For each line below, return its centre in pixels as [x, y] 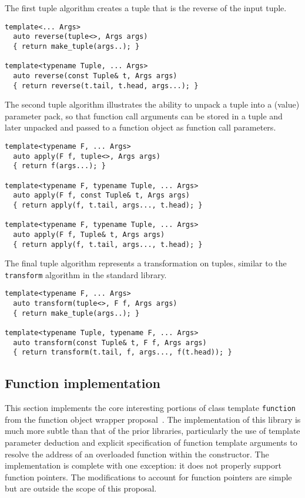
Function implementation [83, 383]
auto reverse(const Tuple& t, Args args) [95, 76]
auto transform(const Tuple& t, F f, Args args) [110, 342]
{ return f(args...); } [59, 166]
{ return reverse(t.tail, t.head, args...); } [106, 86]
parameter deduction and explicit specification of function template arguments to [151, 442]
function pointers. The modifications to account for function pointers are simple [148, 477]
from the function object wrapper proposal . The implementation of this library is [153, 419]
